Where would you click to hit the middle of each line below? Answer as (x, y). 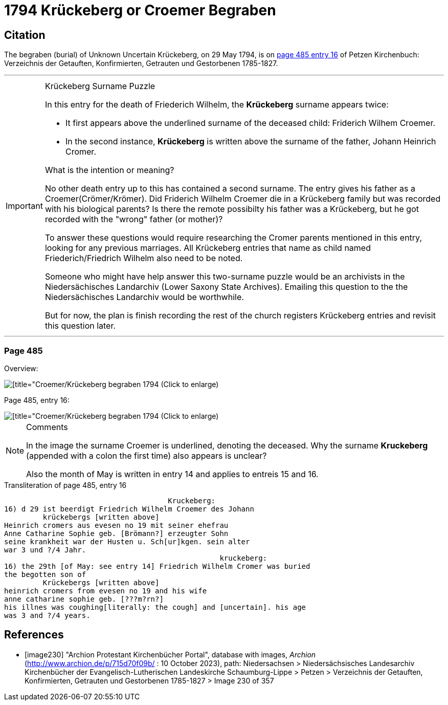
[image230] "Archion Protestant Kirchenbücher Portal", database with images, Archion (170, 654)
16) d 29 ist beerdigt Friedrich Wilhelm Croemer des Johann (129, 509)
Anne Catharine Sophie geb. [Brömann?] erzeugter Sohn (116, 533)
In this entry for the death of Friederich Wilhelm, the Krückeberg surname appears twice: (217, 105)
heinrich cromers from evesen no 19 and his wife (106, 591)
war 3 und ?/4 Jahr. (45, 550)
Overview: (21, 368)
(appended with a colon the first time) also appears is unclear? (147, 455)
